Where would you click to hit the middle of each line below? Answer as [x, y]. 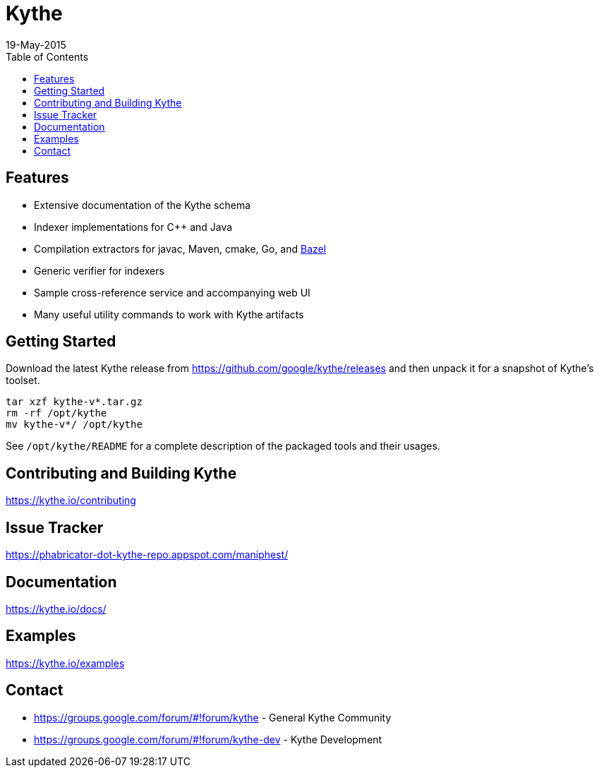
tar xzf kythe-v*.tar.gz [74, 402]
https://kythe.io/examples [65, 663]
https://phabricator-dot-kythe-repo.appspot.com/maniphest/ [147, 555]
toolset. [23, 380]
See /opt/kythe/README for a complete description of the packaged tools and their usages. [223, 446]
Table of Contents [47, 56]
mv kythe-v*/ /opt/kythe [74, 425]
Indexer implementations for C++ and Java [133, 227]
